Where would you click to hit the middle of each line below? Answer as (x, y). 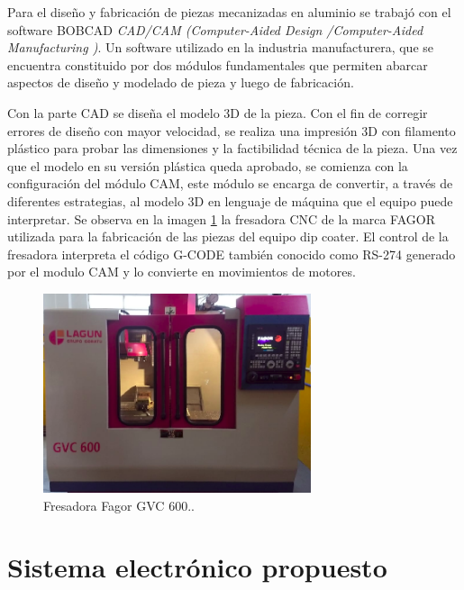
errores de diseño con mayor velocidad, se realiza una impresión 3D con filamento (232, 130)
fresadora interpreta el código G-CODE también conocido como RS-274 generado (232, 254)
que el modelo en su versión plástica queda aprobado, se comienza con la (208, 165)
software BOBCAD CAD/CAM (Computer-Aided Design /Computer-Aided (215, 29)
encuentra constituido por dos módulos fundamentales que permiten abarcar (218, 64)
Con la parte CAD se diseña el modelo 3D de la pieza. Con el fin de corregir (218, 112)
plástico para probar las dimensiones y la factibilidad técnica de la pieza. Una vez (232, 148)
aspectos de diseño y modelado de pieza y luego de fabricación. (181, 82)
